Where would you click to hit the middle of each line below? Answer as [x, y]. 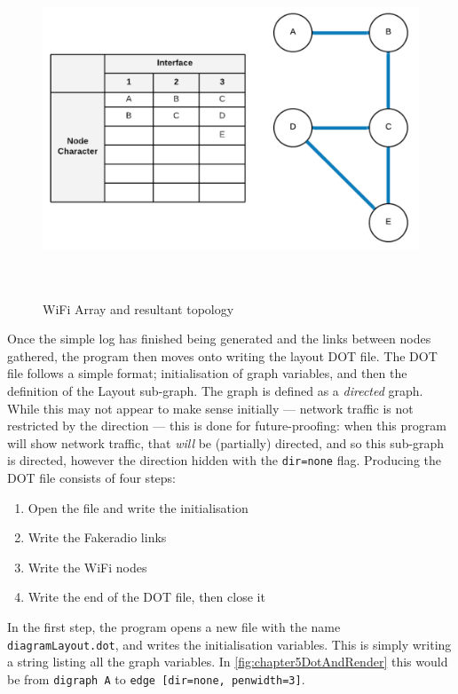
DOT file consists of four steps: [91, 477]
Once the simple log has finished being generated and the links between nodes [219, 339]
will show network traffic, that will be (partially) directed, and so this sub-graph [226, 442]
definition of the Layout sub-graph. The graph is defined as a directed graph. [215, 390]
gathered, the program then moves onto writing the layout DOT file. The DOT [222, 355]
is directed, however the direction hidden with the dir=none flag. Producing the [225, 460]
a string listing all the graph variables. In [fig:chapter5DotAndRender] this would [228, 662]
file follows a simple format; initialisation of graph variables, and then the [207, 373]
